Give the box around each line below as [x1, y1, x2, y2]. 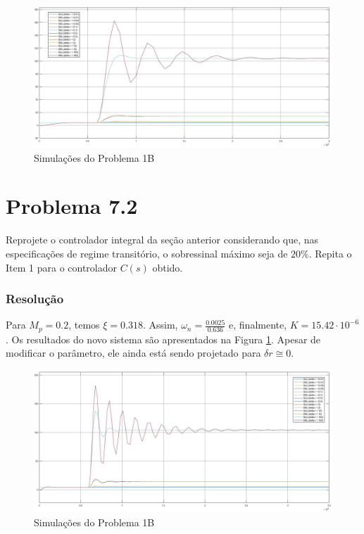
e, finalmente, [229, 317, 287, 332]
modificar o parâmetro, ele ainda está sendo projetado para [6, 345, 261, 360]
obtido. [152, 260, 183, 274]
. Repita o [308, 246, 352, 260]
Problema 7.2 [6, 191, 138, 220]
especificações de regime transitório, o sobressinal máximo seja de [6, 246, 288, 260]
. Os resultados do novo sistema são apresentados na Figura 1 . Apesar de [6, 331, 321, 346]
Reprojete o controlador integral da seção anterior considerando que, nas [6, 232, 319, 247]
